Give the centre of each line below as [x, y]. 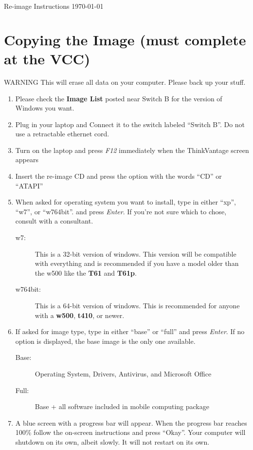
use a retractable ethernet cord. [62, 134]
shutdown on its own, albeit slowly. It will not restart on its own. [112, 441]
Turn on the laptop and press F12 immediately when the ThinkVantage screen [132, 150]
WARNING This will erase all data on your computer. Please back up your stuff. [125, 82]
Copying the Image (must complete [125, 39]
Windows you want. [45, 108]
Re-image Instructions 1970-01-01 [54, 6]
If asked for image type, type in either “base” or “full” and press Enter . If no [130, 331]
